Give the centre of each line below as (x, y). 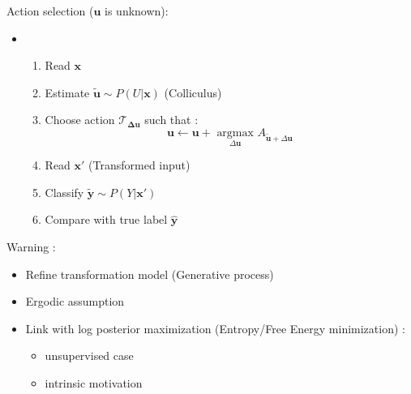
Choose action (80, 120)
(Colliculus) (193, 92)
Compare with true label (106, 219)
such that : (171, 120)
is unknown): (137, 11)
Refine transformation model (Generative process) (150, 274)
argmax (235, 133)
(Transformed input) (139, 165)
